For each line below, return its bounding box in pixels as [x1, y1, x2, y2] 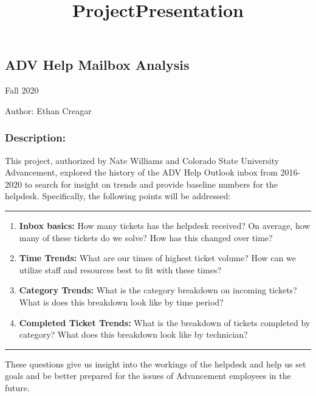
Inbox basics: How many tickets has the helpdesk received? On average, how [19, 219, 311, 231]
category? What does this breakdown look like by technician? [19, 328, 248, 341]
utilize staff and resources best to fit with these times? [19, 263, 222, 276]
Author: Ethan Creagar [5, 104, 92, 117]
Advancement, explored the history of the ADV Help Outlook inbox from [5, 166, 278, 179]
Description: [5, 130, 66, 145]
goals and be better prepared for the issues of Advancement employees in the [5, 369, 291, 382]
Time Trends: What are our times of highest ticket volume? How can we [19, 251, 296, 264]
